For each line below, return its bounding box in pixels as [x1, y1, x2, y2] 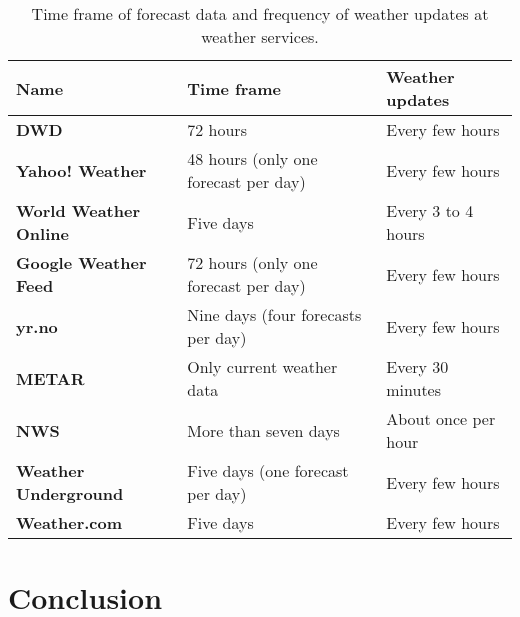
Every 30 [386, 355, 449, 378]
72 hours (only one [187, 251, 318, 274]
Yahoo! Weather [16, 158, 147, 182]
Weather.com [16, 511, 123, 534]
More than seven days [187, 418, 340, 442]
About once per [386, 407, 496, 430]
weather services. [201, 25, 319, 48]
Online [16, 222, 69, 245]
